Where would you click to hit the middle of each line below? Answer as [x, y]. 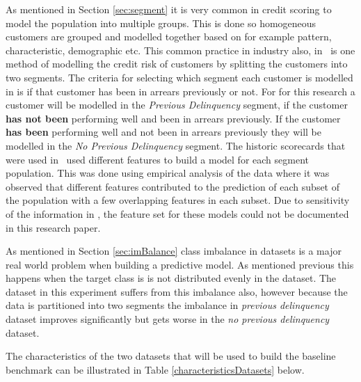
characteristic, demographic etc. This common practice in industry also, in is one [180, 50]
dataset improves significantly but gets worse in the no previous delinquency [168, 319]
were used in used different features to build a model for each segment [157, 159]
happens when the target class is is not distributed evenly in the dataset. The [171, 278]
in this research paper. [53, 227]
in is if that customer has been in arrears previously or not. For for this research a [180, 91]
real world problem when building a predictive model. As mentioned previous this [180, 264]
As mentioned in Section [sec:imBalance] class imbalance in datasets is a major [174, 251]
